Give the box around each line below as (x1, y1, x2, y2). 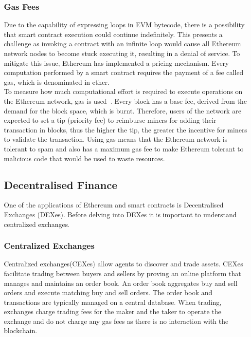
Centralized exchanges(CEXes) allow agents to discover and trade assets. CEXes (4, 259, 243, 269)
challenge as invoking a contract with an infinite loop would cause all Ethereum (4, 38, 241, 49)
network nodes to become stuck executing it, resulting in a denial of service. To (4, 48, 240, 58)
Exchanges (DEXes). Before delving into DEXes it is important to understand (4, 209, 237, 219)
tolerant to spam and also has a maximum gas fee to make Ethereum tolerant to (4, 143, 244, 153)
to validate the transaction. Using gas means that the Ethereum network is (4, 134, 228, 144)
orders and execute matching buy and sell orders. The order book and (4, 287, 213, 298)
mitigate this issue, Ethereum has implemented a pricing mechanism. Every (4, 57, 229, 68)
